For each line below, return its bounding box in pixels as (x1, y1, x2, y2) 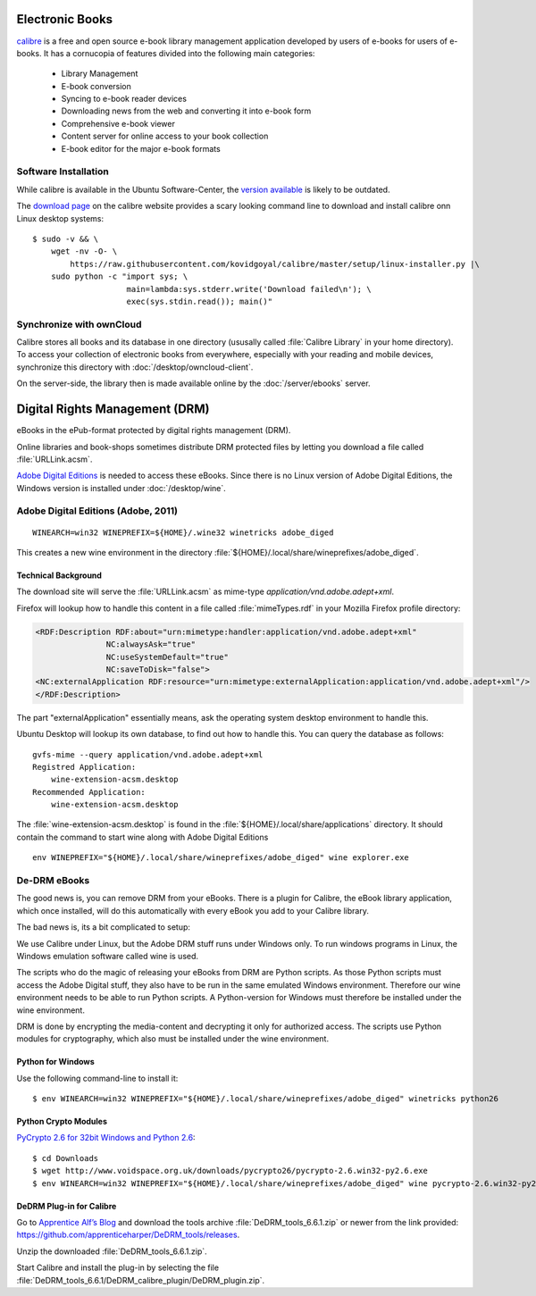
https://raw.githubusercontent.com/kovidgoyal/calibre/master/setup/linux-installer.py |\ (70, 259, 480, 269)
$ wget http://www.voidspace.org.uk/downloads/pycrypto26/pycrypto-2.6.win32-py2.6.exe (32, 1166, 429, 1176)
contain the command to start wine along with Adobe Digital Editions (16, 832, 269, 842)
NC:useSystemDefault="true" (105, 652, 230, 662)
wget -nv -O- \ (50, 247, 118, 256)
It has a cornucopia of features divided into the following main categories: (43, 47, 315, 58)
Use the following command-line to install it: (16, 1073, 179, 1083)
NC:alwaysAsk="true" (105, 640, 197, 649)
